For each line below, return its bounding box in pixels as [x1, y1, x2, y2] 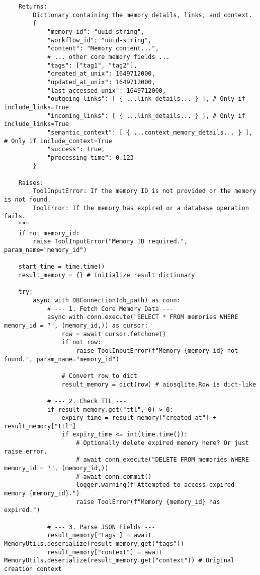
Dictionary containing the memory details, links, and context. [33, 11, 252, 19]
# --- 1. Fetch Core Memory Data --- [47, 305, 174, 312]
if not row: [61, 339, 102, 346]
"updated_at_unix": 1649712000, [47, 78, 155, 86]
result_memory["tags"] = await [47, 532, 152, 539]
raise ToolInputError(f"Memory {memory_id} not [76, 347, 238, 354]
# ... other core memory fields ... [47, 53, 170, 60]
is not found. [4, 196, 51, 204]
